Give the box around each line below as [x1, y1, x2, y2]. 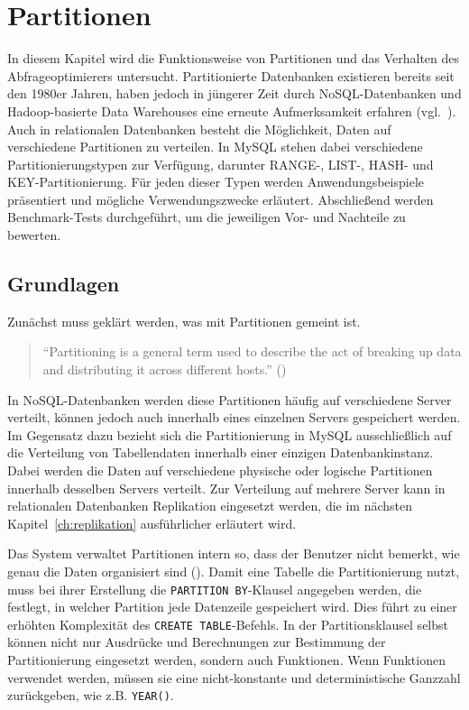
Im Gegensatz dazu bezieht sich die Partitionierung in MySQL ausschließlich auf [7, 425, 452, 444]
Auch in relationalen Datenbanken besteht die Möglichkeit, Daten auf [7, 119, 391, 138]
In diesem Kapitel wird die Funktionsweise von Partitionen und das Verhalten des [7, 49, 460, 68]
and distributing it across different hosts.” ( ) [42, 360, 287, 379]
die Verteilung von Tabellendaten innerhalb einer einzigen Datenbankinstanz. [7, 443, 434, 462]
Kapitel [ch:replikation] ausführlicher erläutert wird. [7, 513, 297, 532]
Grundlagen [7, 270, 120, 298]
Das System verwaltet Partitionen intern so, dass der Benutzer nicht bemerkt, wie [7, 544, 460, 563]
